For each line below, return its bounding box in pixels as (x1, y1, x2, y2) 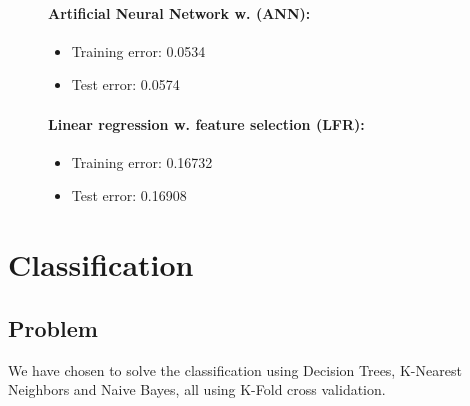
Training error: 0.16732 (71, 151, 213, 172)
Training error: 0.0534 (71, 40, 206, 61)
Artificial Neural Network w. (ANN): (48, 2, 311, 23)
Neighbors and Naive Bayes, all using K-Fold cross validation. (8, 379, 386, 400)
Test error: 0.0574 (71, 74, 180, 95)
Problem (8, 312, 98, 343)
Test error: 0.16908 (71, 185, 187, 206)
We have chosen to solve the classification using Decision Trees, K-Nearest (8, 359, 462, 380)
